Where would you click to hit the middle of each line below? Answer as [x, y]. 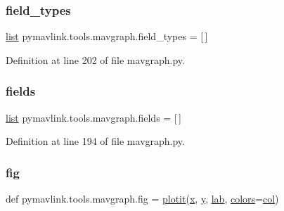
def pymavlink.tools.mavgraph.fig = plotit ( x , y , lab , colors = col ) [142, 199]
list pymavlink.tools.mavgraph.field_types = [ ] [107, 36]
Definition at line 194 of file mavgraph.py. [95, 141]
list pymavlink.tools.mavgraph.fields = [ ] [93, 117]
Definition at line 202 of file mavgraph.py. [95, 59]
